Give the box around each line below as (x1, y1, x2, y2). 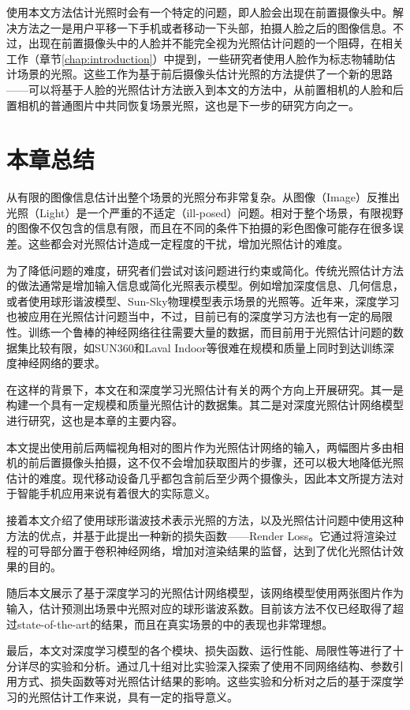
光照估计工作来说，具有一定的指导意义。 (28, 688, 238, 704)
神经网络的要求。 (17, 355, 106, 371)
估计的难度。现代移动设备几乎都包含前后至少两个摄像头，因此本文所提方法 (6, 469, 393, 486)
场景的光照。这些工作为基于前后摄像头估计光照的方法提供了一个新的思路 (17, 66, 393, 82)
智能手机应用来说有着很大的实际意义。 (17, 485, 216, 502)
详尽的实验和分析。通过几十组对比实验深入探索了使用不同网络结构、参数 (17, 657, 393, 674)
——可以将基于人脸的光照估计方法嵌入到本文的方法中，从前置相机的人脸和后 (6, 81, 404, 97)
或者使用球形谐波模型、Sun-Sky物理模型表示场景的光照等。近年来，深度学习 (6, 292, 400, 309)
